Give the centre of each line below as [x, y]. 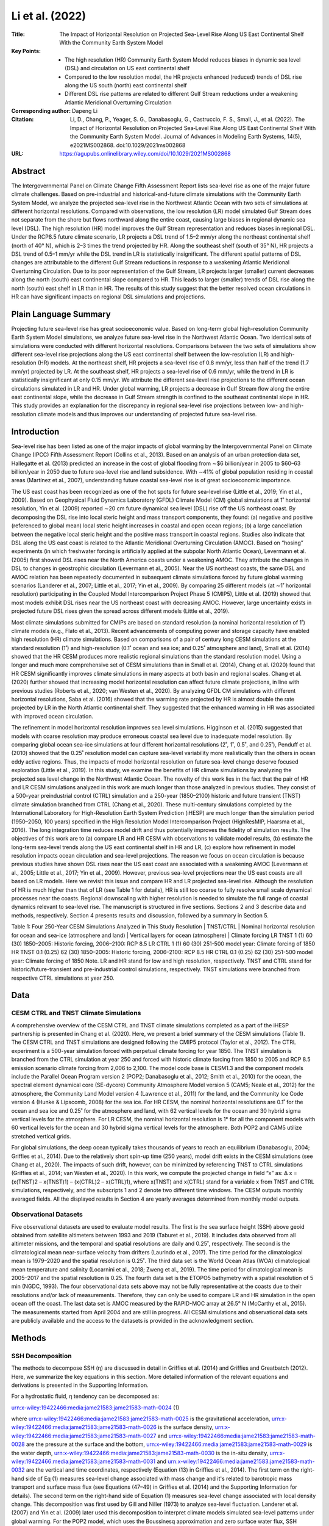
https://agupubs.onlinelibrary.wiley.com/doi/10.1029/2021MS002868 [145, 154]
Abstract [28, 171]
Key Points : [26, 51]
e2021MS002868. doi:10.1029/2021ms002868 [128, 145]
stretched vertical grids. [41, 1136]
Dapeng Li [85, 111]
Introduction [35, 431]
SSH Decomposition [42, 1356]
